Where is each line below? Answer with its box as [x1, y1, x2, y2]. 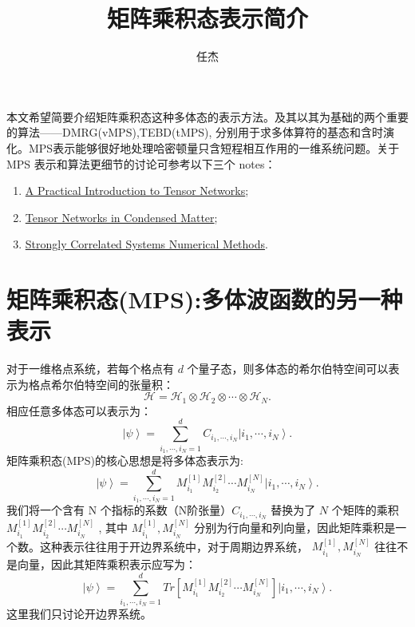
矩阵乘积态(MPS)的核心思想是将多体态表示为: [6, 451, 243, 468]
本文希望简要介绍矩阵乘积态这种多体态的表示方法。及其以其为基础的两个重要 [6, 108, 409, 125]
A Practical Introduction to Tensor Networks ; [25, 182, 249, 199]
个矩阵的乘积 [331, 502, 399, 518]
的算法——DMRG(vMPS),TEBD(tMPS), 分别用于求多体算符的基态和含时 [6, 124, 384, 141]
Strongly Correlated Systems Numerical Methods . [25, 236, 268, 252]
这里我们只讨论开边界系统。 [6, 605, 152, 622]
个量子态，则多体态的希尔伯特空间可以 [187, 360, 389, 377]
